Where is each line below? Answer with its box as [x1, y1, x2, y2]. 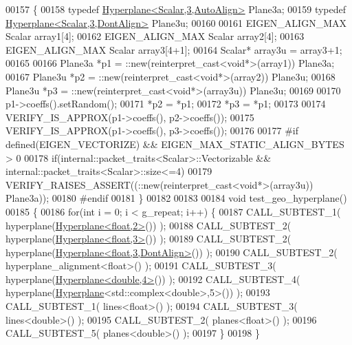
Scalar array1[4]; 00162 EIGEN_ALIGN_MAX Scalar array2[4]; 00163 [5, 29, 305, 43]
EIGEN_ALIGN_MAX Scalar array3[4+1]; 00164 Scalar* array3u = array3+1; [5, 42, 342, 56]
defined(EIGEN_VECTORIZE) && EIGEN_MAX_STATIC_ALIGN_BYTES [5, 136, 344, 151]
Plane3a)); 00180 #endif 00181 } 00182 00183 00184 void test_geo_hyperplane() [5, 191, 347, 205]
